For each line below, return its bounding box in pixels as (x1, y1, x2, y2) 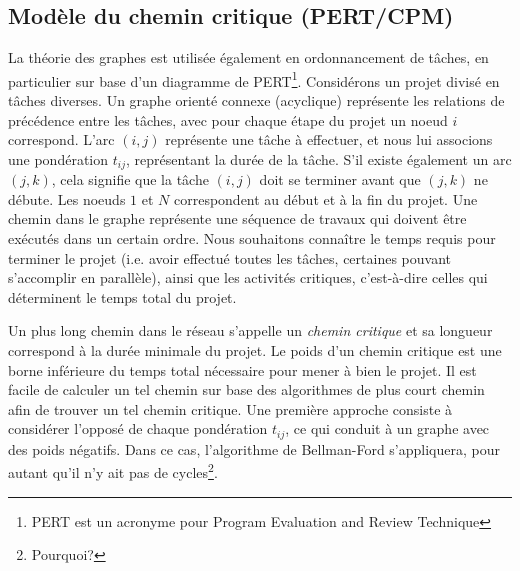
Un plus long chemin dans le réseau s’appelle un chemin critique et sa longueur (8, 320, 493, 341)
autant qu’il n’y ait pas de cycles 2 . (8, 459, 218, 483)
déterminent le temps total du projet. (8, 286, 237, 307)
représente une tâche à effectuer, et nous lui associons (165, 129, 493, 150)
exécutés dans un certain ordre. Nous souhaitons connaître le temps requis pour (8, 228, 496, 249)
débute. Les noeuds (8, 188, 126, 209)
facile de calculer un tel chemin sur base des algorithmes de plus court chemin (8, 379, 485, 400)
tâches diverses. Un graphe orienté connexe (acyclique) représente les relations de (8, 90, 505, 111)
